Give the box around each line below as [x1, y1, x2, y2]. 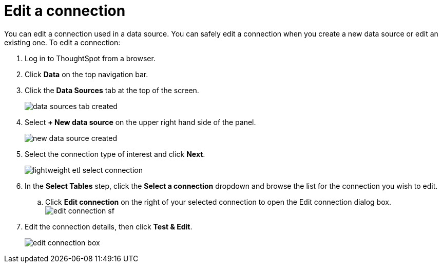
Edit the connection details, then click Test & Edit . [25, 222, 193, 231]
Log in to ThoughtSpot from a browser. [25, 54, 156, 63]
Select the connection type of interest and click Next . [25, 149, 205, 158]
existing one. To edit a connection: [4, 38, 121, 47]
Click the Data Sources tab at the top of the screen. [25, 85, 199, 95]
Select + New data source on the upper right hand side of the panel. [25, 117, 256, 127]
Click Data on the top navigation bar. [25, 69, 148, 79]
